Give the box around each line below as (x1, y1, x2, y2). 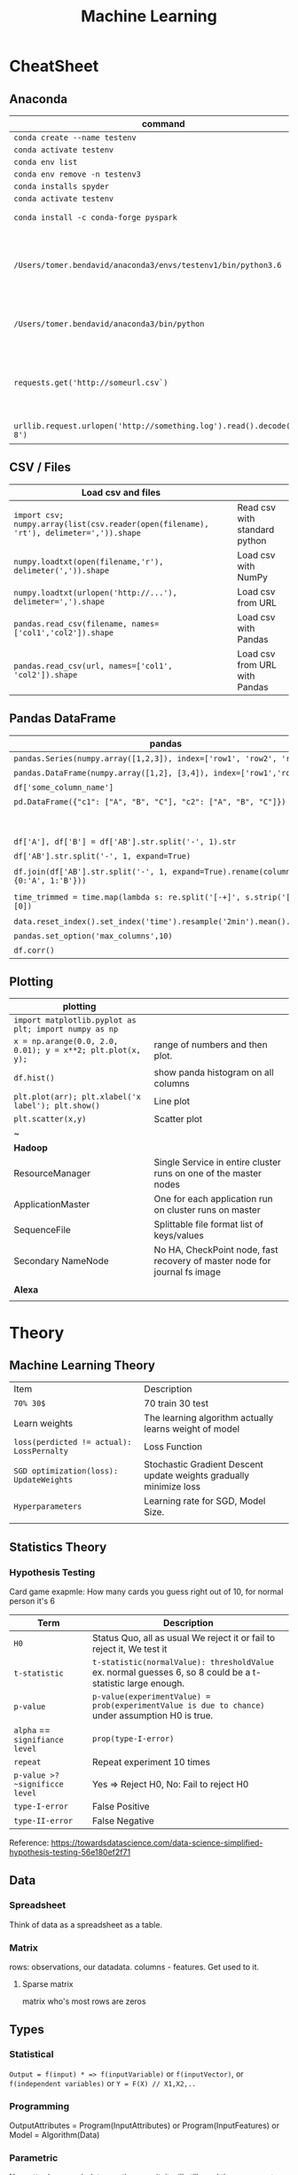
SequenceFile (13, 1224, 71, 1237)
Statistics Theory (9, 1539, 107, 1554)
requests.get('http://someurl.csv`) (13, 378, 169, 388)
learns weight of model (144, 1423, 240, 1435)
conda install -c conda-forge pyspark (13, 213, 177, 223)
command (141, 118, 185, 130)
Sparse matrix (21, 1979, 74, 1990)
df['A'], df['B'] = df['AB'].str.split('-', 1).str (13, 836, 237, 846)
